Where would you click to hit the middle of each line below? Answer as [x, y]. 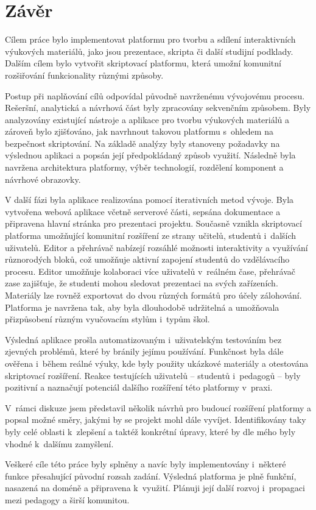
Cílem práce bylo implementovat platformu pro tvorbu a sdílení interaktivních [150, 39]
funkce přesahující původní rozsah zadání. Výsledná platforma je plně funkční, [151, 476]
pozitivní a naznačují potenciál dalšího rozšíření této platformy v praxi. [139, 387]
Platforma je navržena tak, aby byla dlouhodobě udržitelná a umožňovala [142, 307]
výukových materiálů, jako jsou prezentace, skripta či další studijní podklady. [149, 51]
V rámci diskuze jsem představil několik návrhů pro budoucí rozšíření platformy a [158, 407]
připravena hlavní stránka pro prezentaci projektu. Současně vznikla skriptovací [153, 223]
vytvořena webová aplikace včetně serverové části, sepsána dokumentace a [143, 211]
